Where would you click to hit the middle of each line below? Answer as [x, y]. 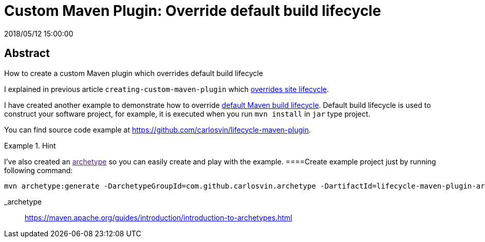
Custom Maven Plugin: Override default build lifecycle [193, 11]
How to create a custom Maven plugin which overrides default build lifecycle [134, 73]
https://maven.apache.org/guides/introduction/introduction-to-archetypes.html [158, 217]
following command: [39, 170]
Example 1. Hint [30, 145]
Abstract [27, 53]
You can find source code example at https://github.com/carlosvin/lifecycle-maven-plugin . [158, 129]
